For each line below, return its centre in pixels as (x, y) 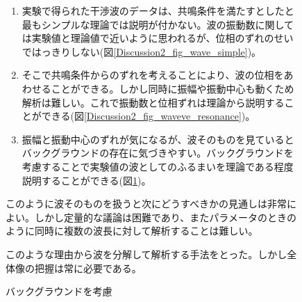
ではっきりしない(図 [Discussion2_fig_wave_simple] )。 (142, 51)
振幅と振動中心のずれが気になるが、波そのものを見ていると (158, 139)
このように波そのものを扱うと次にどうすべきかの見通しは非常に (151, 204)
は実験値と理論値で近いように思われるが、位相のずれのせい (158, 38)
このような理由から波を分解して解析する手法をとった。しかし (146, 254)
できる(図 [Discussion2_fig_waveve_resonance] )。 (148, 116)
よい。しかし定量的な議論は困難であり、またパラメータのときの (151, 217)
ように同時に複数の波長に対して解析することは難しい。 (132, 231)
